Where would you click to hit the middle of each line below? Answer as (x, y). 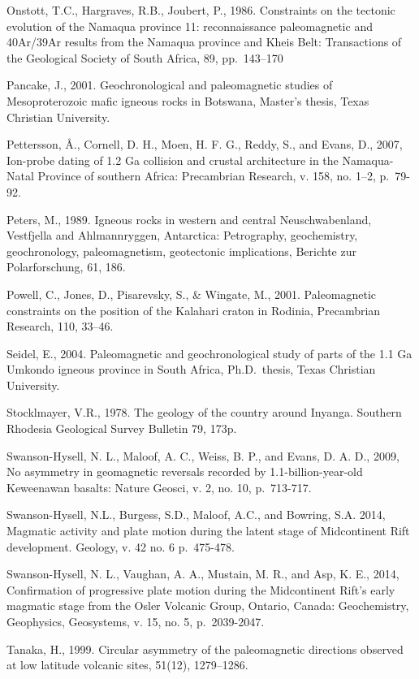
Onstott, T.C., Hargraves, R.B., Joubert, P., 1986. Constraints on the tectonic (201, 10)
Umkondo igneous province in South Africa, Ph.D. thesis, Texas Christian (191, 369)
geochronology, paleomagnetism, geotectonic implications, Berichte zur (181, 251)
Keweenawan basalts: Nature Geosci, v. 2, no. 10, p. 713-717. (159, 487)
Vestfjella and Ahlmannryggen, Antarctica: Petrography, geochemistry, (182, 235)
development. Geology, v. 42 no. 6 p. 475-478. (121, 546)
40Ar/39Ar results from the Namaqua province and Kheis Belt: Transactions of (204, 42)
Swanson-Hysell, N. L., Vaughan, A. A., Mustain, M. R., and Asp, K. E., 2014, (203, 574)
